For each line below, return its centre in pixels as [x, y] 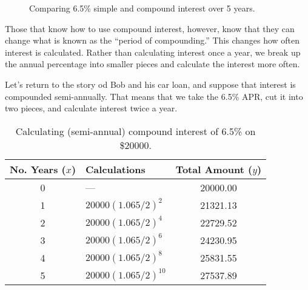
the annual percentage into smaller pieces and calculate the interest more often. [152, 64]
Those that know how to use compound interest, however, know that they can [150, 28]
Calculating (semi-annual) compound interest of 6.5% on [136, 131]
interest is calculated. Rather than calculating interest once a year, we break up [153, 52]
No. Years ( [38, 169]
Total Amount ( [214, 169]
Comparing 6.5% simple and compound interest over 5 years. [142, 8]
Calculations [115, 169]
